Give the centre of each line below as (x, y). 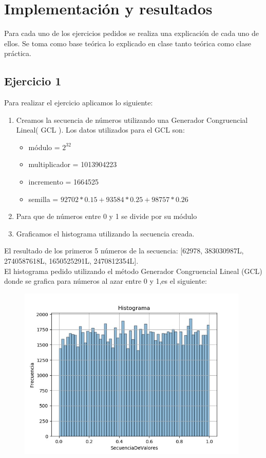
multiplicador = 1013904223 (73, 164)
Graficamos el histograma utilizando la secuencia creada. (105, 233)
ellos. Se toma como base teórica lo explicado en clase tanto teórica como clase (128, 43)
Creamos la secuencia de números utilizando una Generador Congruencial (132, 120)
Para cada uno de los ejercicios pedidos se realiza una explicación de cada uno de (132, 33)
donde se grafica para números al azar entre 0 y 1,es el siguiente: (106, 281)
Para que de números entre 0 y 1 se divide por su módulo (107, 216)
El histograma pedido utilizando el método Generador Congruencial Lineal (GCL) (133, 271)
